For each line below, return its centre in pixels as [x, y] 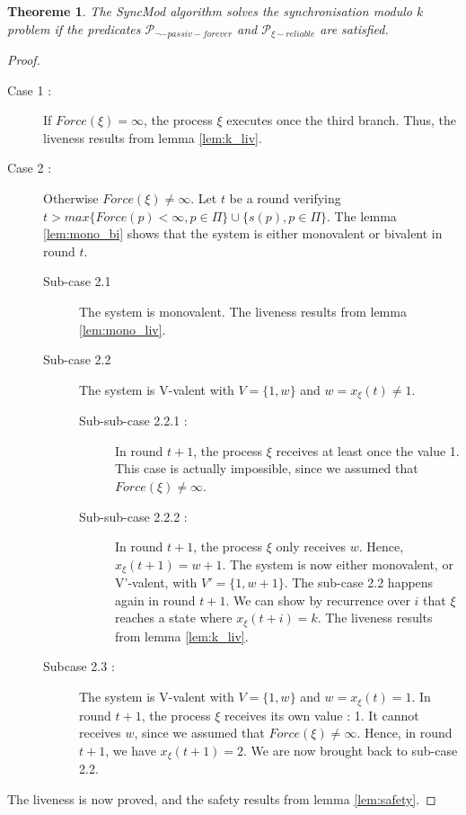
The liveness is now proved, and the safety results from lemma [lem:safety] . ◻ [222, 798]
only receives [311, 546]
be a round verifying [285, 198]
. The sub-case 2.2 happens [359, 582]
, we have [131, 750]
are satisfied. [354, 28]
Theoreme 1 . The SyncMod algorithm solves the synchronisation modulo [210, 11]
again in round [155, 600]
